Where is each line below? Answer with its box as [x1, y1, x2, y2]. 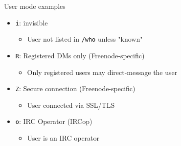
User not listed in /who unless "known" [27, 34, 143, 44]
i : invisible [15, 17, 48, 27]
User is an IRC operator [27, 133, 100, 143]
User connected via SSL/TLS [27, 99, 115, 110]
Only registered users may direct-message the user [27, 67, 178, 77]
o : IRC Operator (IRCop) [15, 116, 92, 126]
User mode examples [4, 1, 66, 11]
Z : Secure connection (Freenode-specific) [15, 83, 136, 94]
